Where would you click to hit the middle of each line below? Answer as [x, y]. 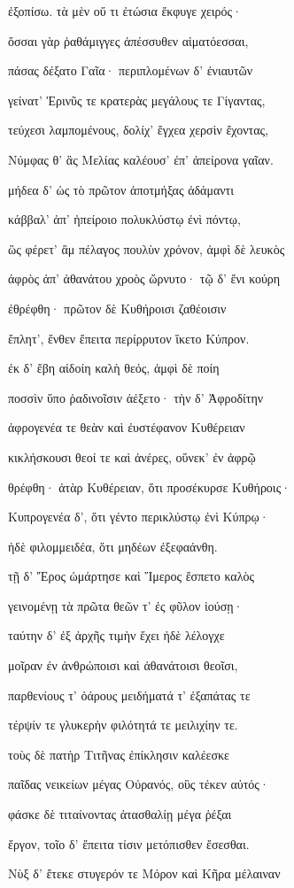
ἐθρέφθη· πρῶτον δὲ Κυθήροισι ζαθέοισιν [117, 308]
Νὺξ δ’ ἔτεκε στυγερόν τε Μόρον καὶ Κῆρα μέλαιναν [144, 873]
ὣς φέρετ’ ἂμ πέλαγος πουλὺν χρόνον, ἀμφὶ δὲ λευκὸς [147, 248]
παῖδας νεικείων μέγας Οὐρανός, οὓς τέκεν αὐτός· [139, 784]
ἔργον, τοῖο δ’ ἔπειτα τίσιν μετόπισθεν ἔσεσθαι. [129, 843]
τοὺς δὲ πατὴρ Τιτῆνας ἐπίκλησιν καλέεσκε [119, 754]
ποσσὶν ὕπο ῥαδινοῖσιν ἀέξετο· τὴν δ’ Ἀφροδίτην [136, 397]
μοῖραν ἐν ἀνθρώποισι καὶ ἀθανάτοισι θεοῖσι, [123, 665]
